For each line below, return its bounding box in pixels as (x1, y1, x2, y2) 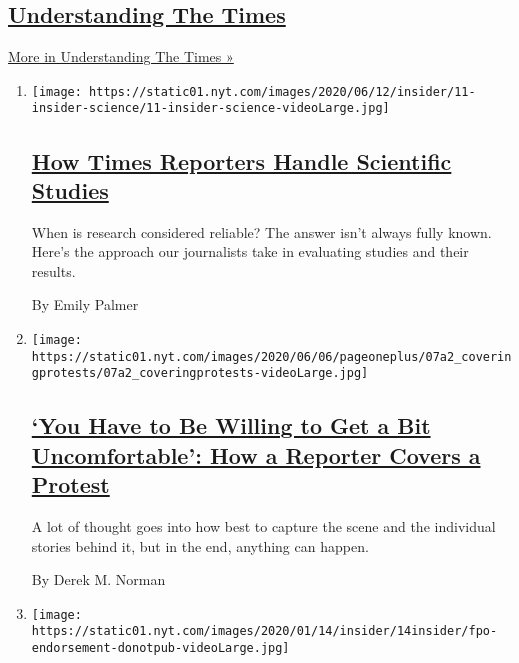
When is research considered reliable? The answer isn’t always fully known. (31, 221, 492, 242)
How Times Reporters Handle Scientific (31, 145, 452, 176)
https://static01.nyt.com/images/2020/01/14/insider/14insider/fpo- (31, 624, 498, 639)
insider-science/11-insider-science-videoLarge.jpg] (31, 101, 390, 116)
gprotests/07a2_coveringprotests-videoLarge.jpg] (31, 366, 369, 381)
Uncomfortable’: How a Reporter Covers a (31, 439, 481, 470)
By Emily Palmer (31, 294, 139, 315)
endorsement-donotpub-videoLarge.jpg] (31, 641, 290, 656)
